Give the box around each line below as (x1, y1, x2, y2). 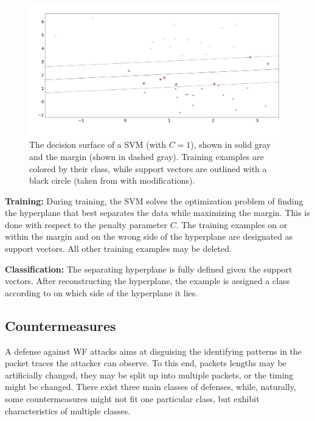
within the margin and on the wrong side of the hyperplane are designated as (5, 230, 293, 243)
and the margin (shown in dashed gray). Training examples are (29, 150, 264, 162)
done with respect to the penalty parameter (5, 218, 167, 231)
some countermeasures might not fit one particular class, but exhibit (5, 392, 260, 405)
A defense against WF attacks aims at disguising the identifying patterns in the (5, 344, 302, 357)
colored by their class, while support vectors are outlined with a (29, 162, 267, 175)
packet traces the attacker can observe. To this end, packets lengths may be (5, 357, 286, 369)
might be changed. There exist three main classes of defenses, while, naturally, (5, 380, 296, 393)
